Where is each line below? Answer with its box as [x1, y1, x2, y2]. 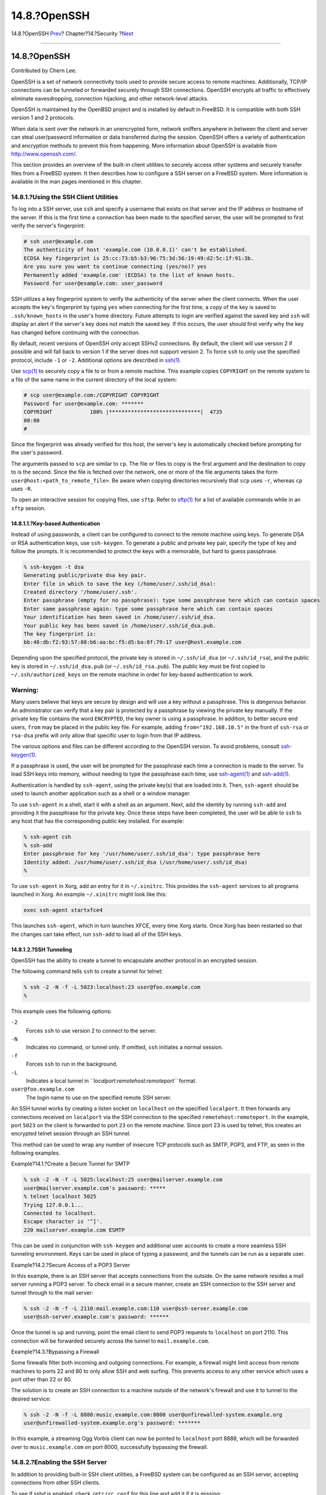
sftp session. [11, 504, 46, 511]
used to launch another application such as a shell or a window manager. [11, 790, 191, 797]
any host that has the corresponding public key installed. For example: [11, 817, 184, 825]
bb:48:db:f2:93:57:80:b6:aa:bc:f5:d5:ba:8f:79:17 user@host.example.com [23, 639, 242, 646]
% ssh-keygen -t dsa [23, 563, 84, 570]
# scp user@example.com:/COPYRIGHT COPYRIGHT [23, 392, 160, 399]
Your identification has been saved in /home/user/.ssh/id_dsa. [23, 614, 217, 621]
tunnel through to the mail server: [11, 1289, 93, 1296]
